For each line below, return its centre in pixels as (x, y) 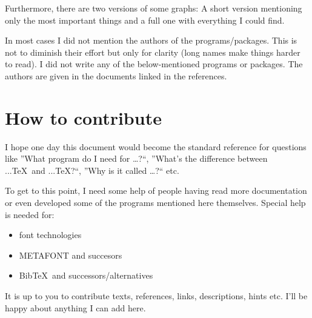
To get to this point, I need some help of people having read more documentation (156, 190)
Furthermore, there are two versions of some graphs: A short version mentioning (154, 8)
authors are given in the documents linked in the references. (116, 75)
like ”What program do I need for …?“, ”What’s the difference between (136, 158)
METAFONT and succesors (71, 255)
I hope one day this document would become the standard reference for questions (156, 146)
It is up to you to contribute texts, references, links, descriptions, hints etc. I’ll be (156, 296)
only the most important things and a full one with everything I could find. (145, 20)
